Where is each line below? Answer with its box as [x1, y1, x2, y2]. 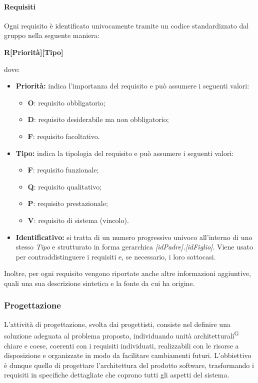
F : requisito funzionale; [27, 164, 99, 175]
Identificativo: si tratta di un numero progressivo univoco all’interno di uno [15, 231, 252, 242]
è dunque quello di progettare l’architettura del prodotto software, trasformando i [4, 359, 254, 370]
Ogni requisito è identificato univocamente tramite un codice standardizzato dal [4, 20, 249, 30]
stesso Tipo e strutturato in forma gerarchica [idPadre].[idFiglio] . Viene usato [15, 241, 253, 252]
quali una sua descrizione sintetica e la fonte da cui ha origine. [4, 277, 195, 288]
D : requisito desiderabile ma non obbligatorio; [27, 114, 169, 124]
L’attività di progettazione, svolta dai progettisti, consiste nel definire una [4, 318, 230, 329]
